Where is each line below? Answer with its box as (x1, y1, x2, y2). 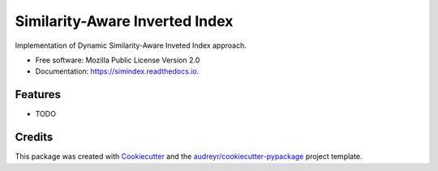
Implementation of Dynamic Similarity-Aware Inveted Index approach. (15, 41, 247, 50)
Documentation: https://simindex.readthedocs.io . (35, 66, 200, 76)
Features (15, 88, 61, 101)
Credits (15, 130, 54, 144)
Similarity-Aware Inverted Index (15, 12, 234, 30)
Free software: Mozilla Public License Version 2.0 (35, 55, 200, 65)
